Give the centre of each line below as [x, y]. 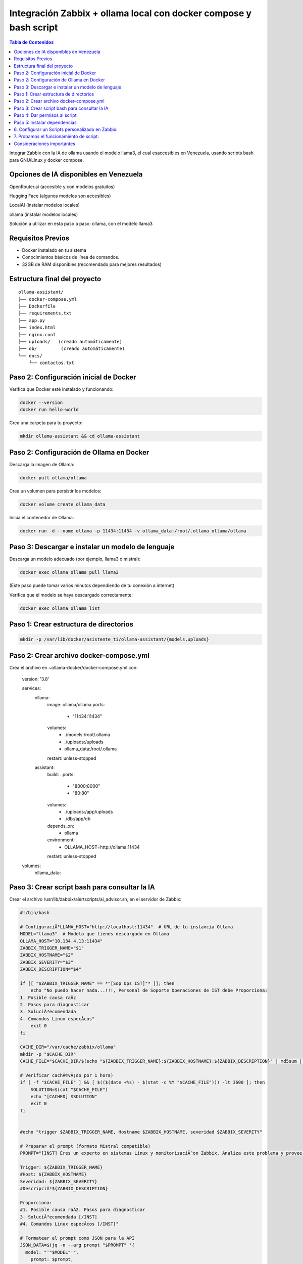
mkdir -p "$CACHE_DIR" [48, 1054]
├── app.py [32, 320]
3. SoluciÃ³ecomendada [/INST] [59, 1217]
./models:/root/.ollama [87, 735]
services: [32, 688]
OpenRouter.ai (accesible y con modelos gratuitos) [62, 187]
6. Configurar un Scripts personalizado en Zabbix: [66, 129]
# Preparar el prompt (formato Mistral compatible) [85, 1146]
